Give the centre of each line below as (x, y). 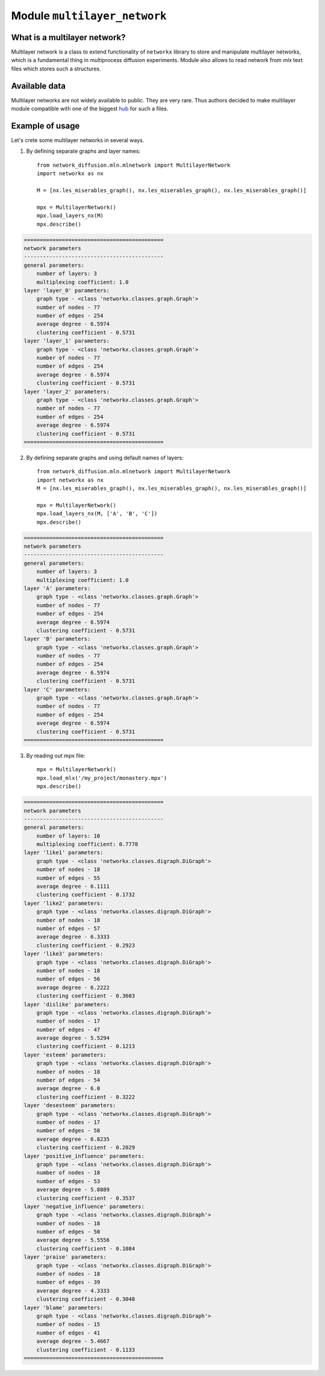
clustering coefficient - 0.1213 (86, 1046)
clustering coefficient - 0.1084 (86, 1248)
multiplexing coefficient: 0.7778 (87, 845)
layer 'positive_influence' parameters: (84, 1156)
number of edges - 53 (68, 1181)
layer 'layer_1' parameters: (67, 341)
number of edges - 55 (68, 878)
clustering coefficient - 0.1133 (86, 1350)
